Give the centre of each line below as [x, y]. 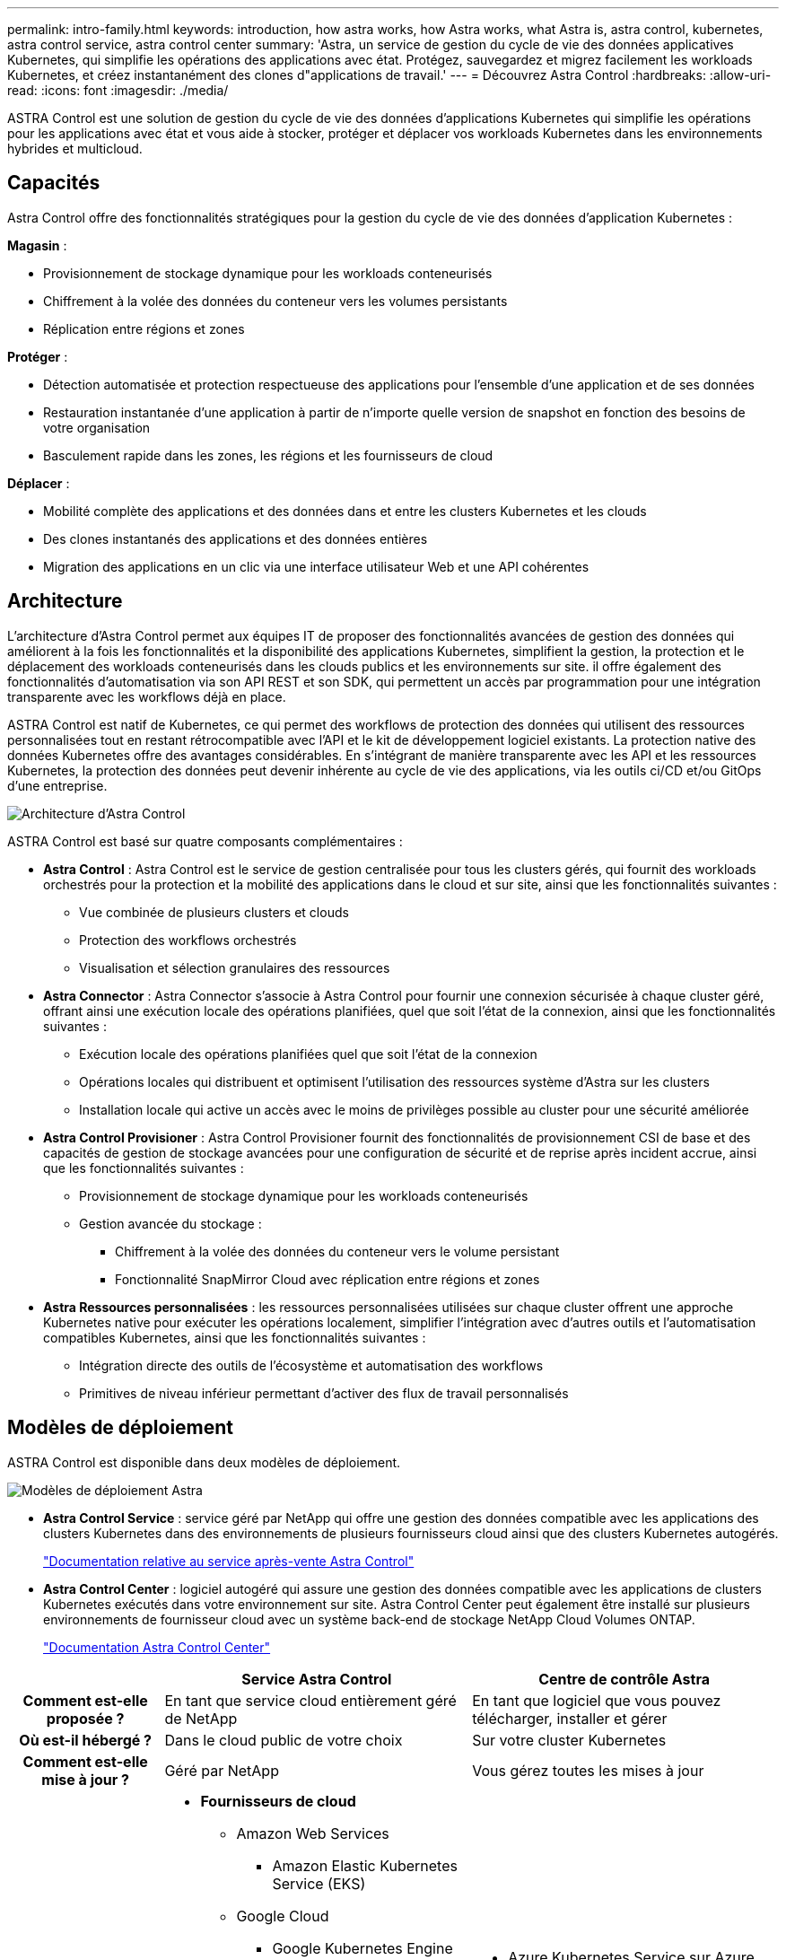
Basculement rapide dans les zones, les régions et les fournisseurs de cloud [268, 455]
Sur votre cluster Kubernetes [569, 1740]
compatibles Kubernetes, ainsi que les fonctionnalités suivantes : [235, 1337]
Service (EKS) [319, 1883]
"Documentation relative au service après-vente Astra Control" [229, 1561]
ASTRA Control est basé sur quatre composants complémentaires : [205, 841]
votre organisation [97, 427]
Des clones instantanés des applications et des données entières [236, 538]
